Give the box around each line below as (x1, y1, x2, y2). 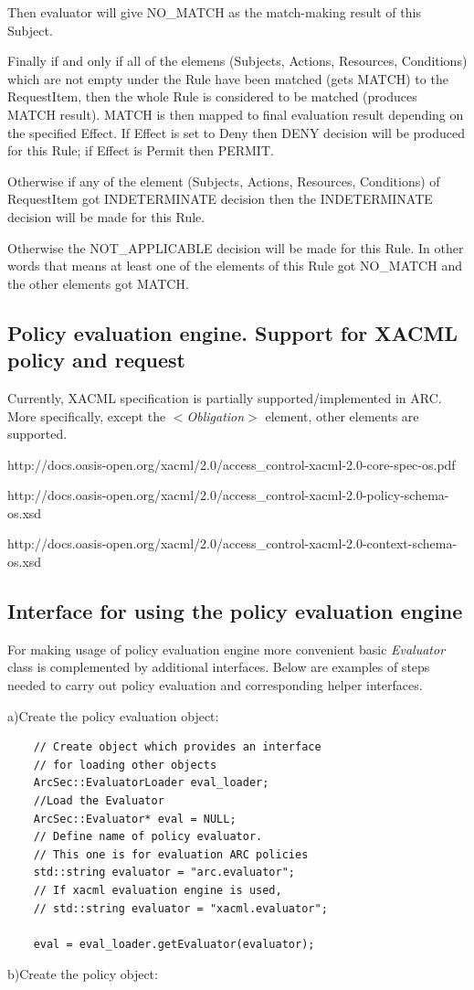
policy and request (7, 346, 185, 374)
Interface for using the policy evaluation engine (7, 597, 463, 625)
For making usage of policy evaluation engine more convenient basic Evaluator (7, 639, 446, 658)
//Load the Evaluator (33, 794, 164, 808)
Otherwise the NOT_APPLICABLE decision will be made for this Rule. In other (7, 238, 464, 257)
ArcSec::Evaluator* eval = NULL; (33, 812, 237, 825)
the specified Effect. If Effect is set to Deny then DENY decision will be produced (7, 122, 466, 142)
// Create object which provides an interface (33, 740, 321, 754)
